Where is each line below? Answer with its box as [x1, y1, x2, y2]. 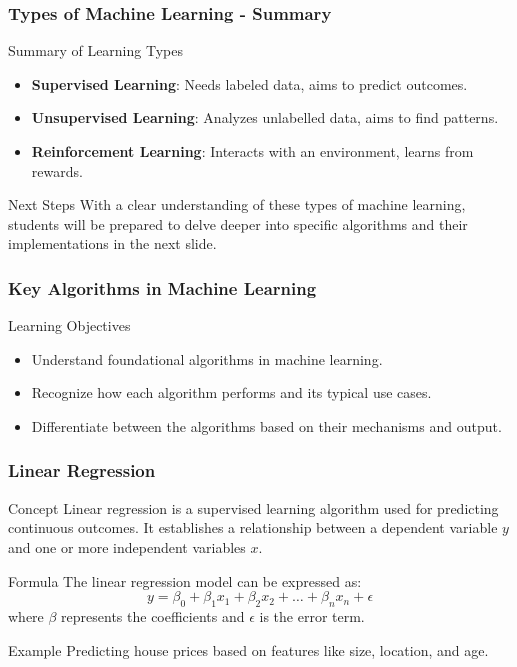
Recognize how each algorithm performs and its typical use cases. [31, 382, 432, 403]
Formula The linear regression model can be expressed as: [8, 570, 362, 591]
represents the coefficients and [61, 605, 245, 626]
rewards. [31, 160, 83, 181]
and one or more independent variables [8, 536, 246, 557]
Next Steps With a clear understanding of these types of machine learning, [8, 194, 466, 215]
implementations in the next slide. [8, 233, 217, 254]
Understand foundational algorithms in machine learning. [31, 348, 383, 369]
